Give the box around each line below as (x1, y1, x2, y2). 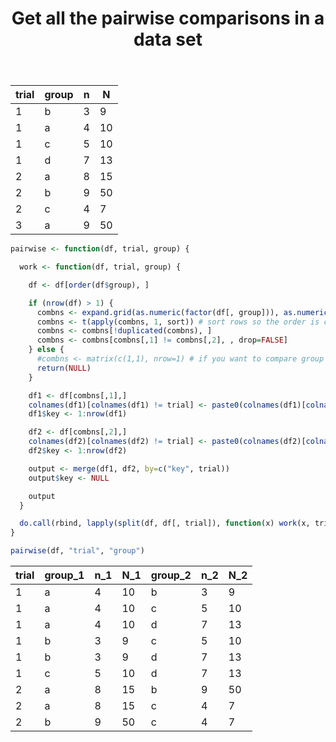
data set (133, 28, 203, 51)
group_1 (44, 568, 85, 582)
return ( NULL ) (36, 363, 92, 373)
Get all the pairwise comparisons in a (11, 7, 325, 30)
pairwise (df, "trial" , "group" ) (10, 546, 145, 556)
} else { (28, 345, 65, 355)
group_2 (150, 568, 192, 582)
